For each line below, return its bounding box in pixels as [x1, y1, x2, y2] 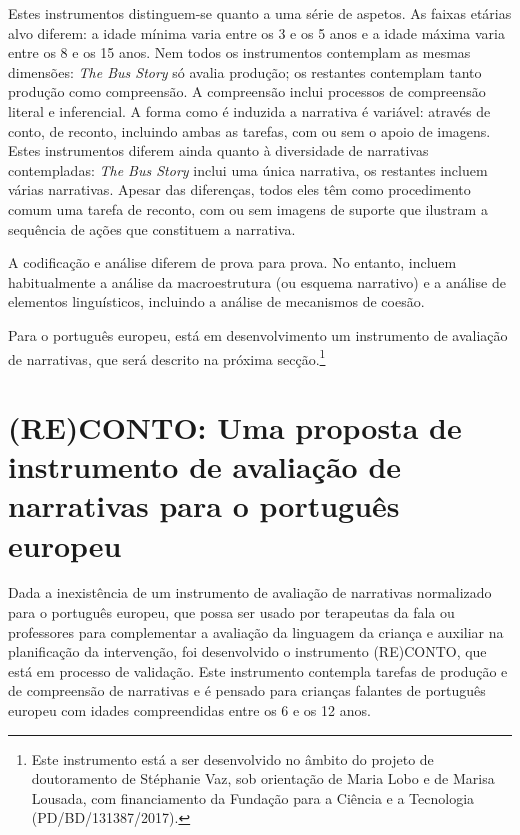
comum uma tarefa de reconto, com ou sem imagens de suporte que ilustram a [8, 198, 488, 219]
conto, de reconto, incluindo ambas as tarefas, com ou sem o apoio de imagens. [8, 120, 491, 141]
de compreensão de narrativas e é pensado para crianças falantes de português [8, 680, 486, 701]
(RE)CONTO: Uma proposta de [8, 406, 462, 447]
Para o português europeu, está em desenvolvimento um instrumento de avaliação [8, 324, 508, 345]
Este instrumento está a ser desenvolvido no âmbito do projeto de [31, 748, 434, 769]
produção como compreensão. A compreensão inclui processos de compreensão [8, 81, 486, 102]
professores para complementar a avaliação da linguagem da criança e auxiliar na [8, 621, 504, 642]
